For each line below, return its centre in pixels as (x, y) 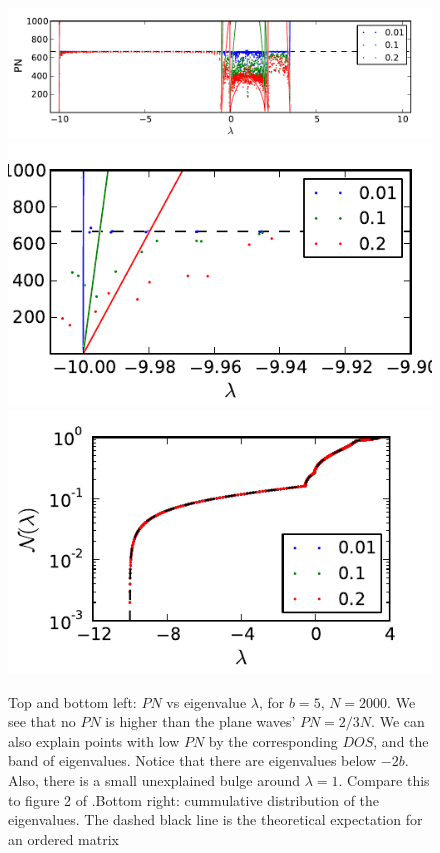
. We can (398, 721)
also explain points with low (94, 740)
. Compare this (384, 779)
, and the (401, 740)
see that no (42, 721)
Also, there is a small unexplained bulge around (154, 779)
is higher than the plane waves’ (200, 721)
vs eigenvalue (206, 701)
